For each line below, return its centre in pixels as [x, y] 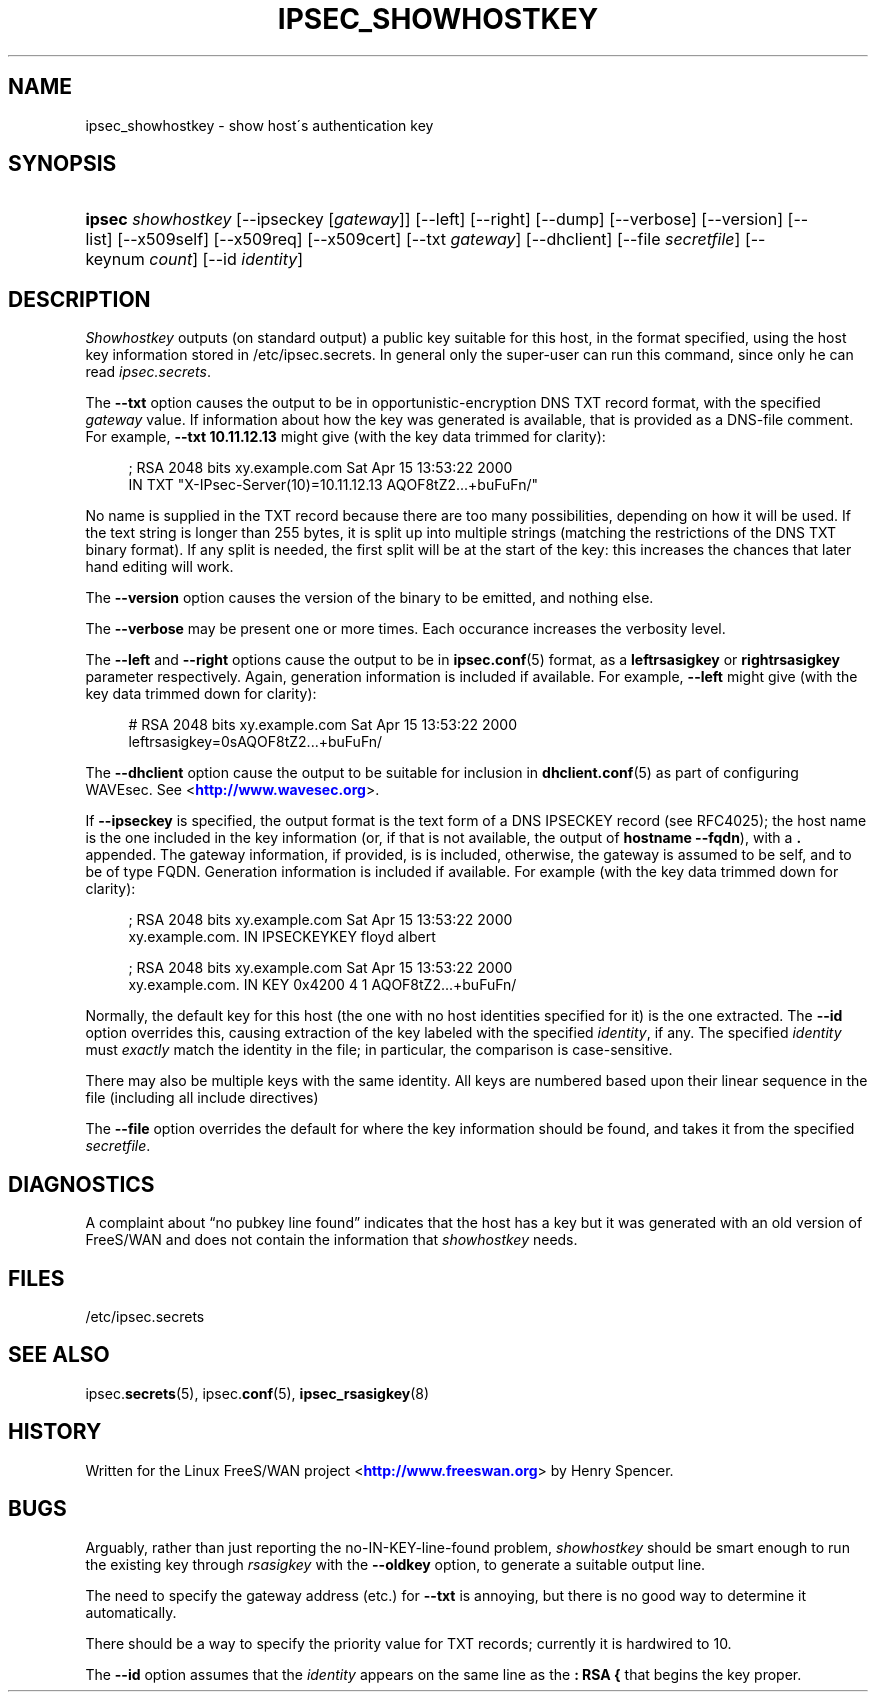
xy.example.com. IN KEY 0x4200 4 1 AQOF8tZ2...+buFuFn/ [322, 985]
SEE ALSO [59, 1355]
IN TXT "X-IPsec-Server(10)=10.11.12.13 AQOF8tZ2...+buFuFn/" [333, 485]
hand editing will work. [159, 567]
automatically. [131, 1612]
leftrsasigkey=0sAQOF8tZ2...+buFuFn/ [255, 742]
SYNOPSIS [62, 164]
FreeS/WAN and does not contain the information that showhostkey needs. [331, 1240]
